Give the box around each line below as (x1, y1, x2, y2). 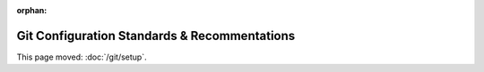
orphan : (16, 5, 48, 15)
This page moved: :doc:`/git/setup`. (16, 52, 147, 62)
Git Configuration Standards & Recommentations (16, 28, 296, 44)
